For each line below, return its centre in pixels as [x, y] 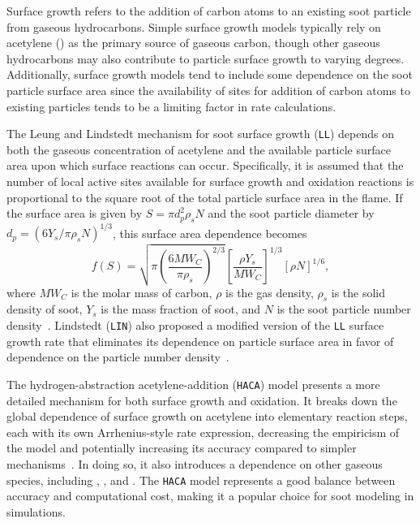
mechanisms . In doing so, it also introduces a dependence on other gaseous [195, 463]
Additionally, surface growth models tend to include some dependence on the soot [210, 74]
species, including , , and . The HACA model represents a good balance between [201, 480]
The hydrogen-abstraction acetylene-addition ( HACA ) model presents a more [193, 384]
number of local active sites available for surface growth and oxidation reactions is [210, 181]
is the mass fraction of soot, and [181, 309]
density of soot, [45, 309]
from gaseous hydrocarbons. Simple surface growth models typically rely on [194, 26]
